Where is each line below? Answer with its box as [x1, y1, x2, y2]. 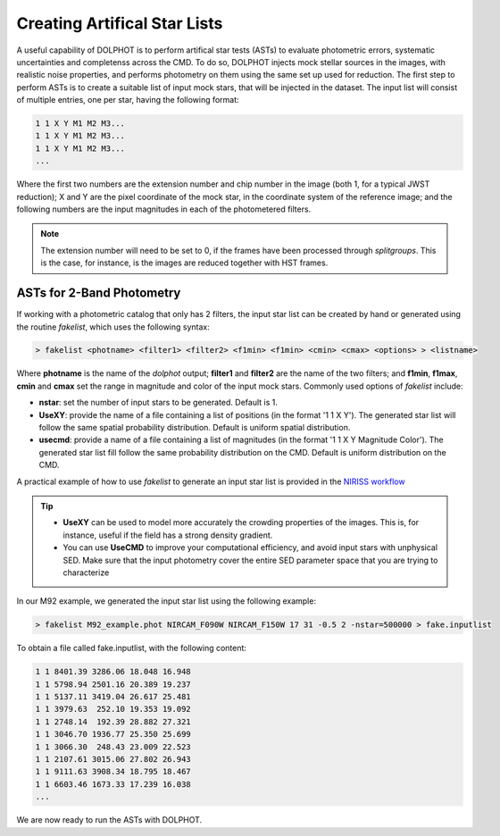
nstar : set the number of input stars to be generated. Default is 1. [38, 397, 279, 408]
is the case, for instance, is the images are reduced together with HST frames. [40, 257, 329, 268]
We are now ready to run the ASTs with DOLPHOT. [16, 815, 203, 825]
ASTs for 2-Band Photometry [16, 286, 181, 301]
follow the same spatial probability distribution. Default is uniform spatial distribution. [38, 422, 351, 433]
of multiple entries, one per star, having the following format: [16, 95, 240, 105]
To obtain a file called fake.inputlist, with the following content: [16, 643, 247, 654]
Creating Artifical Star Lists [16, 13, 223, 33]
